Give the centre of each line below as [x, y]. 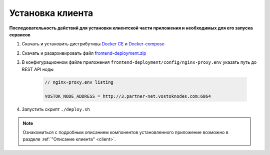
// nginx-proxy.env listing [79, 82]
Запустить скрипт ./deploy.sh [56, 109]
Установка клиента [51, 13]
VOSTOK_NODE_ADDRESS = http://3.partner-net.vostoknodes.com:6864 [128, 96]
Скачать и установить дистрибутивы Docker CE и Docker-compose [93, 44]
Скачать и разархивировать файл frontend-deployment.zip [84, 53]
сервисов [20, 34]
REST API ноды [38, 69]
